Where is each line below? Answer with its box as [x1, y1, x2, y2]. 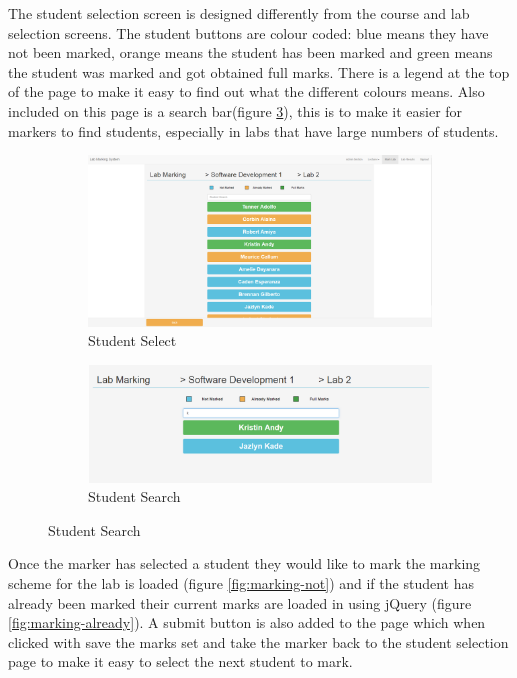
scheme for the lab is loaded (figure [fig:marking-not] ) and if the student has [8, 572, 474, 593]
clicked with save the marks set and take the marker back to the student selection [8, 631, 509, 652]
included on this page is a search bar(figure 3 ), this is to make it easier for [8, 100, 463, 121]
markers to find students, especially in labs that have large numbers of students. [8, 120, 499, 141]
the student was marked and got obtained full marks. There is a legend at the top [8, 61, 510, 82]
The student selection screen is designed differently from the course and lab [8, 3, 470, 23]
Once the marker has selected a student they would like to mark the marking [8, 553, 481, 574]
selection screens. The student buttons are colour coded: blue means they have [8, 22, 489, 43]
